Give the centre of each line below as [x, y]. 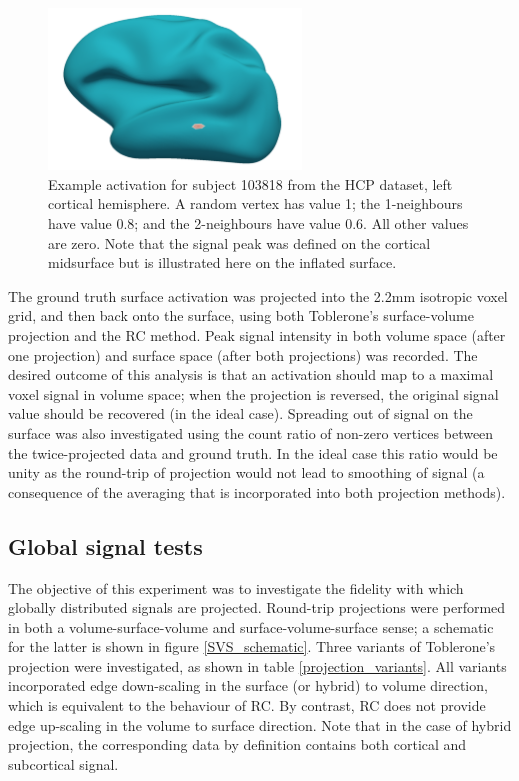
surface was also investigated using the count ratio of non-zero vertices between [251, 432]
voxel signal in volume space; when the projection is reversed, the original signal [253, 393]
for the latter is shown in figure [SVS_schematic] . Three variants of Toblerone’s [252, 646]
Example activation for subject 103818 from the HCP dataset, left [250, 183]
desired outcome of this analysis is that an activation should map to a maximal [251, 374]
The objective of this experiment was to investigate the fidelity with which [236, 587]
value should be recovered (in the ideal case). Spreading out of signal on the [240, 413]
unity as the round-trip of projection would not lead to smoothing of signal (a [246, 472]
